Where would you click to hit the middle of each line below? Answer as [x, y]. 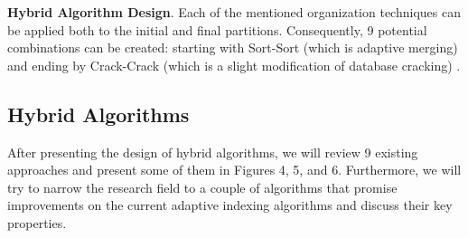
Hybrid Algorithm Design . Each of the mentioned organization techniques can [234, 12]
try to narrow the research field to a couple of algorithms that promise [202, 187]
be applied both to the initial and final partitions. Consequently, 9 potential [217, 29]
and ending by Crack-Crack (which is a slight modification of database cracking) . [234, 65]
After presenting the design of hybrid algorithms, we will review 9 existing [213, 152]
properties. [37, 222]
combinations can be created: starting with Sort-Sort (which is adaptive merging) [233, 48]
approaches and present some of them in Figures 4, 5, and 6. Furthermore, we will [234, 170]
